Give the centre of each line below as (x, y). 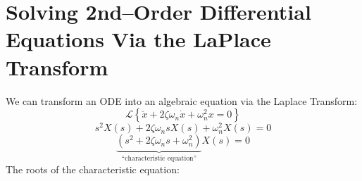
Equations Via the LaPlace (138, 39)
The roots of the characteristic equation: (93, 169)
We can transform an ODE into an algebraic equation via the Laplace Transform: (182, 100)
